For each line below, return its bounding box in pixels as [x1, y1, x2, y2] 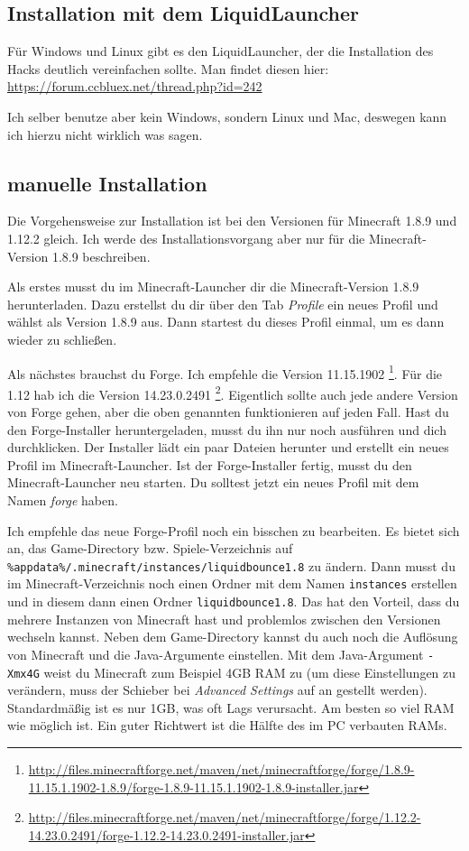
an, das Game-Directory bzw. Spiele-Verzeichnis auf [7, 539, 293, 558]
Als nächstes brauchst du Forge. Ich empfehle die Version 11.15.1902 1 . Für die [7, 361, 443, 383]
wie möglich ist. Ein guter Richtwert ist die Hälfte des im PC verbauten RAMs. [7, 716, 447, 735]
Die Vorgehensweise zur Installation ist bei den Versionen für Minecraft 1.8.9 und [7, 211, 457, 230]
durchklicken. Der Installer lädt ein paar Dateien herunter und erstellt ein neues [7, 438, 449, 457]
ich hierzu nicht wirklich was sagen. [7, 125, 203, 143]
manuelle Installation [7, 169, 207, 197]
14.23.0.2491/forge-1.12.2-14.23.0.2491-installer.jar [28, 825, 305, 844]
